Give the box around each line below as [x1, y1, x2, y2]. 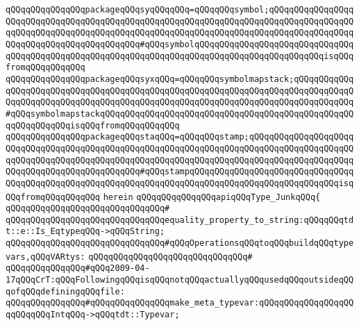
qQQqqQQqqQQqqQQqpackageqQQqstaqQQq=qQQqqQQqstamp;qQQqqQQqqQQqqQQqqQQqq [6, 132, 354, 142]
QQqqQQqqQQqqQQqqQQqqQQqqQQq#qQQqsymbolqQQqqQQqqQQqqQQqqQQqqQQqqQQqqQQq [6, 39, 354, 49]
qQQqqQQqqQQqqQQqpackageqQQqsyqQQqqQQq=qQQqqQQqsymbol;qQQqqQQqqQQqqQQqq [6, 5, 354, 15]
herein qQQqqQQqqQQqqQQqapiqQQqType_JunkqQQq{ [103, 192, 321, 202]
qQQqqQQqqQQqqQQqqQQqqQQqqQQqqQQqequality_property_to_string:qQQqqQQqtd [6, 215, 354, 225]
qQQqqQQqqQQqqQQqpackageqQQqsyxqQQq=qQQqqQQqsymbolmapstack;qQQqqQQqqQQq [6, 74, 354, 84]
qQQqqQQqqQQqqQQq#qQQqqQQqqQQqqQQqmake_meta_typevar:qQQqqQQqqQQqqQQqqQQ [6, 298, 354, 308]
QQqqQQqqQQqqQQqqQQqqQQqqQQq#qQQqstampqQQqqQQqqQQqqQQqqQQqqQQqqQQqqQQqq [6, 167, 354, 177]
